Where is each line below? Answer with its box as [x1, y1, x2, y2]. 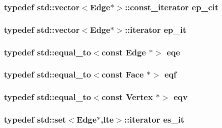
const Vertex [101, 91, 153, 103]
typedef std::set [4, 113, 66, 126]
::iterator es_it [124, 113, 185, 126]
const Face [101, 68, 144, 80]
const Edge [101, 46, 146, 58]
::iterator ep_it [125, 23, 187, 35]
